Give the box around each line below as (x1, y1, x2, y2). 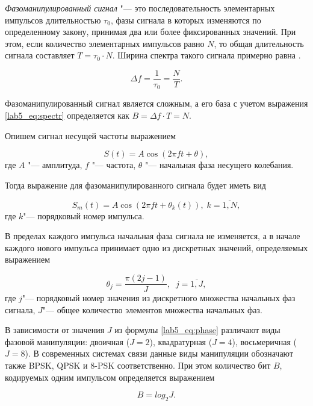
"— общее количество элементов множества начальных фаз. (42, 303, 262, 316)
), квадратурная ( (149, 335, 212, 348)
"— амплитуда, (28, 158, 82, 171)
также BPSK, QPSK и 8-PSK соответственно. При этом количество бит (5, 359, 271, 372)
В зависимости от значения (5, 323, 105, 336)
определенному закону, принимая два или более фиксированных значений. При (5, 25, 296, 38)
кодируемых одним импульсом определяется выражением (5, 370, 215, 383)
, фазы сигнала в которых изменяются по (110, 13, 261, 26)
